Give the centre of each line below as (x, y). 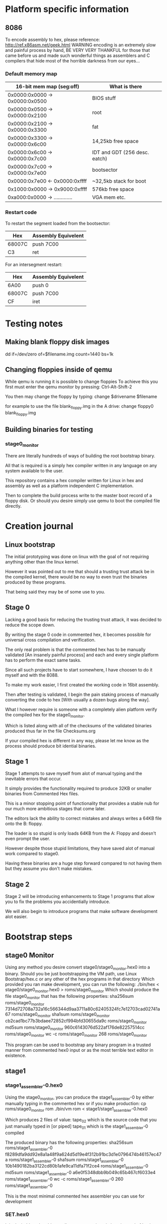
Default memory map (31, 73)
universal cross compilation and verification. (50, 639)
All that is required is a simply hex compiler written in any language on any (81, 465)
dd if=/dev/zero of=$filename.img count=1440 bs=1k (59, 354)
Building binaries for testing (49, 430)
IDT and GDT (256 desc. (120, 152)
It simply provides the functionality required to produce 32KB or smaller (78, 788)
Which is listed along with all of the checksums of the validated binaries (79, 725)
